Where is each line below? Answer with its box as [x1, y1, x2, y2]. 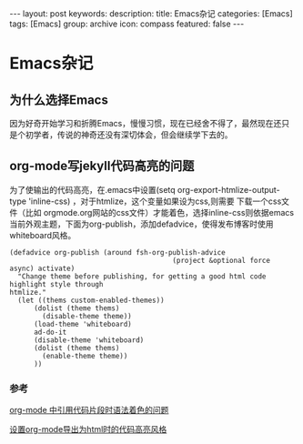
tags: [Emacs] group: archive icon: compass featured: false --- [9, 18, 245, 29]
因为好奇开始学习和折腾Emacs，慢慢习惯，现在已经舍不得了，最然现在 [9, 118, 274, 128]
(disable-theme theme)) [42, 311, 132, 320]
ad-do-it [33, 328, 67, 337]
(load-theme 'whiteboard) [33, 319, 132, 328]
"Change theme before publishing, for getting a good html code [17, 271, 267, 281]
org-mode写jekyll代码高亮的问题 [9, 158, 195, 174]
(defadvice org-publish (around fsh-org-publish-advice [9, 247, 226, 257]
